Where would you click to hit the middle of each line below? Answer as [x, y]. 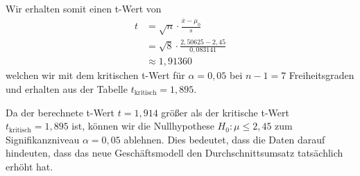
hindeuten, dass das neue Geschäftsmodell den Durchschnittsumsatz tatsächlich [174, 153]
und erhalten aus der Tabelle [67, 89]
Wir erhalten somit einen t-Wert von [84, 8]
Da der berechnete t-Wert [60, 112]
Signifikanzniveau [43, 139]
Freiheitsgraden [322, 75]
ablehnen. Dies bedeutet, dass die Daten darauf [224, 139]
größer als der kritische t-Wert [225, 112]
